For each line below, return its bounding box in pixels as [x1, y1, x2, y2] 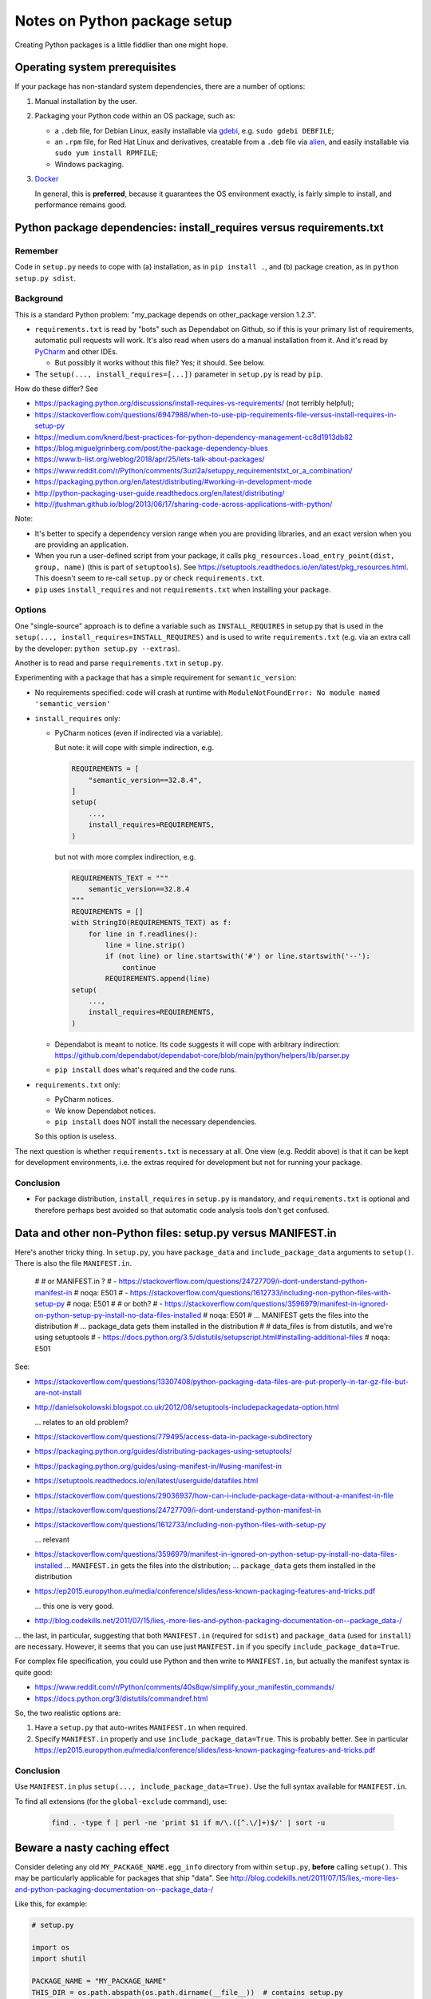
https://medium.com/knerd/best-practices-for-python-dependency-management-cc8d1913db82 [34, 432, 354, 441]
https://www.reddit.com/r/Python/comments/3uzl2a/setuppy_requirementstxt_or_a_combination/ [34, 465, 353, 475]
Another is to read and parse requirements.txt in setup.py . [14, 658, 223, 668]
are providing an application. [34, 540, 129, 549]
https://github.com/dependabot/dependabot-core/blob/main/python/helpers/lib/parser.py [54, 1051, 350, 1060]
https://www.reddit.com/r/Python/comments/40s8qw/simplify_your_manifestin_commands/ [34, 1682, 335, 1692]
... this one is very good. [34, 1601, 115, 1610]
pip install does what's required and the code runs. [54, 1065, 237, 1075]
